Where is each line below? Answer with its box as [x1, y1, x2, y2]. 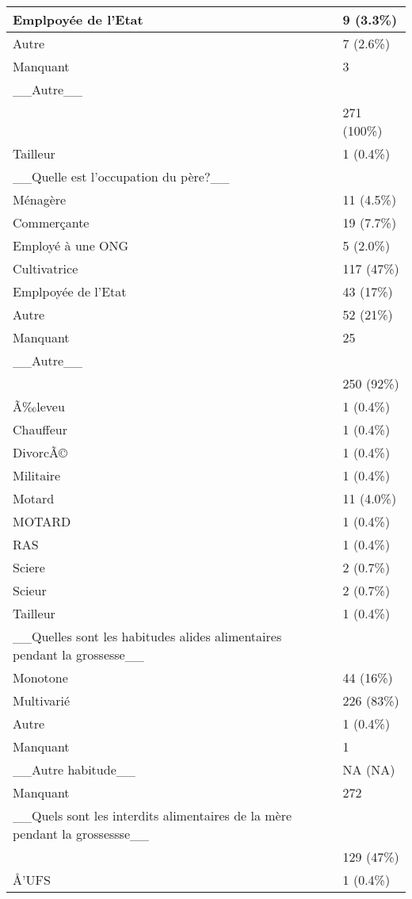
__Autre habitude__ [13, 760, 135, 778]
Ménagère [13, 190, 67, 208]
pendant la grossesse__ [13, 645, 144, 664]
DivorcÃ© [13, 443, 67, 461]
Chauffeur [13, 420, 67, 438]
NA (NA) [342, 760, 395, 778]
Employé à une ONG [13, 236, 129, 254]
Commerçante [13, 213, 90, 231]
